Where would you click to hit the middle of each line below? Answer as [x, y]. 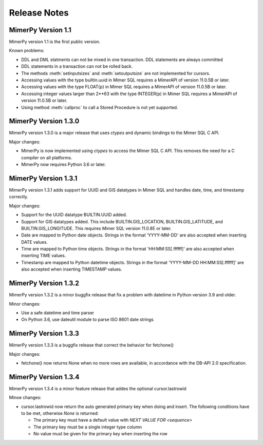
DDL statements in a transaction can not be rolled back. [77, 66]
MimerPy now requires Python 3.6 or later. [64, 164]
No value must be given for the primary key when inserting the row [100, 434]
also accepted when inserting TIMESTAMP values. [72, 269]
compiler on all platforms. [47, 157]
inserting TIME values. [44, 255]
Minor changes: [25, 304]
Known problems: [27, 51]
